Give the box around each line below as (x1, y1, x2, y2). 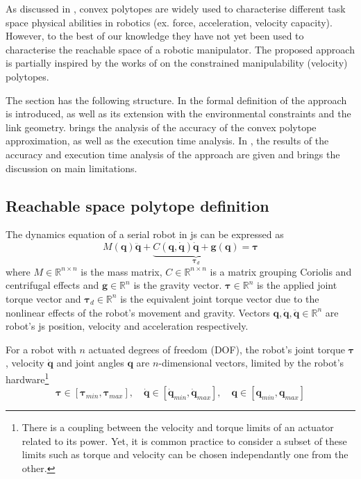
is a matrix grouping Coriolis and (210, 264, 352, 278)
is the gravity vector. (133, 278, 222, 292)
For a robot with (6, 342, 76, 356)
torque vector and (6, 291, 81, 305)
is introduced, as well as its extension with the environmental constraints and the (6, 106, 351, 121)
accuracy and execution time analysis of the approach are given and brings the (6, 146, 340, 161)
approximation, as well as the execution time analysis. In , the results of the (6, 133, 329, 148)
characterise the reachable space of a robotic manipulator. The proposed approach (6, 42, 355, 56)
